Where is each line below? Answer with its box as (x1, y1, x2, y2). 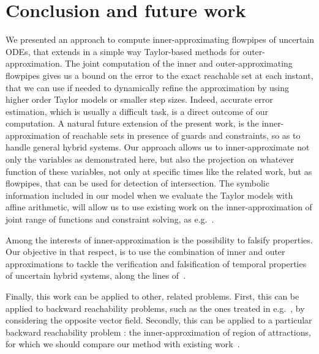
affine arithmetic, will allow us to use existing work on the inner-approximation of (6, 201, 312, 213)
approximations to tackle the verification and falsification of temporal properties (6, 257, 307, 270)
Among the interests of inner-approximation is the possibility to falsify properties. (6, 233, 313, 246)
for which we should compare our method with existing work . (6, 337, 240, 350)
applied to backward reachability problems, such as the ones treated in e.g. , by (6, 301, 305, 314)
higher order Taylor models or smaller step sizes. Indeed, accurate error (6, 93, 273, 106)
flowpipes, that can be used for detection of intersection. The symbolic (6, 177, 269, 190)
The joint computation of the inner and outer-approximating (65, 57, 293, 70)
